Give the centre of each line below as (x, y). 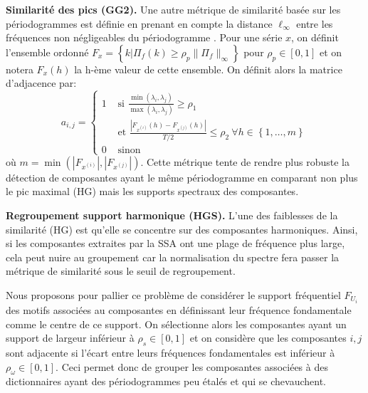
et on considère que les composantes (268, 338)
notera (20, 69)
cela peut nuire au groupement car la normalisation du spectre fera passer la (173, 257)
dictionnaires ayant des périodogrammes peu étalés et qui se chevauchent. (166, 381)
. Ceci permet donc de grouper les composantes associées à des (192, 366)
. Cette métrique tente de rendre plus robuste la (245, 161)
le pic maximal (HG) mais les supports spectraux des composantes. (152, 191)
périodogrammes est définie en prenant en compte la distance (139, 23)
